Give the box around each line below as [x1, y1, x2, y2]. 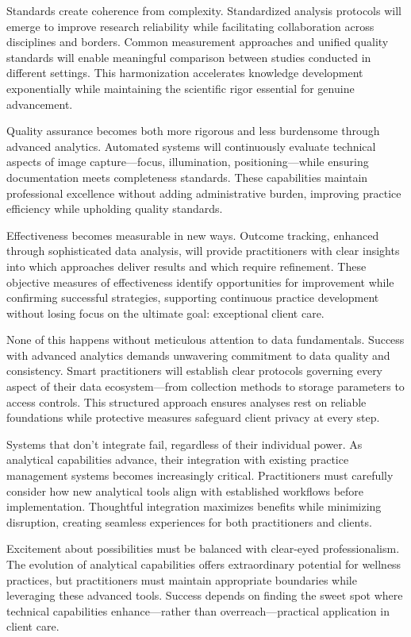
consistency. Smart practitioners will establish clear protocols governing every [6, 362, 383, 379]
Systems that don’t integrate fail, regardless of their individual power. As [6, 435, 363, 452]
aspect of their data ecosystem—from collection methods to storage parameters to [6, 378, 405, 395]
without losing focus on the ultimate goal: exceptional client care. [6, 304, 325, 321]
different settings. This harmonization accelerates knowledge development [6, 64, 363, 81]
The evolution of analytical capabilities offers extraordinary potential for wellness [6, 556, 401, 572]
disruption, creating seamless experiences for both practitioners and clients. [6, 513, 372, 530]
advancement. [6, 95, 73, 112]
